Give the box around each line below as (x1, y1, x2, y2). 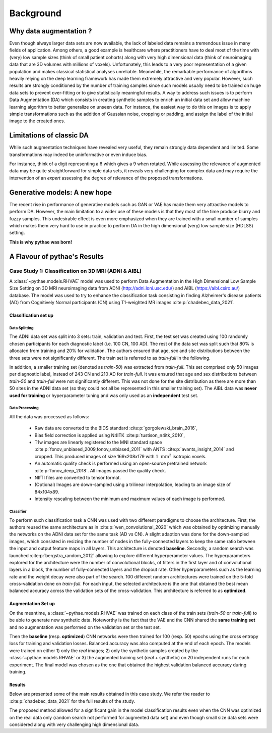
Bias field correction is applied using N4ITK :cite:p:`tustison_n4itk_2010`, (34, 432, 185, 438)
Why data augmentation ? (9, 27, 92, 35)
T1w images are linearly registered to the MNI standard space (34, 439, 162, 446)
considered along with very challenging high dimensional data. (9, 721, 140, 727)
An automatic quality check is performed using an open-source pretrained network (34, 460, 207, 467)
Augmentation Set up (9, 601, 55, 607)
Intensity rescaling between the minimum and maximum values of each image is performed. (34, 496, 225, 502)
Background (9, 8, 61, 19)
